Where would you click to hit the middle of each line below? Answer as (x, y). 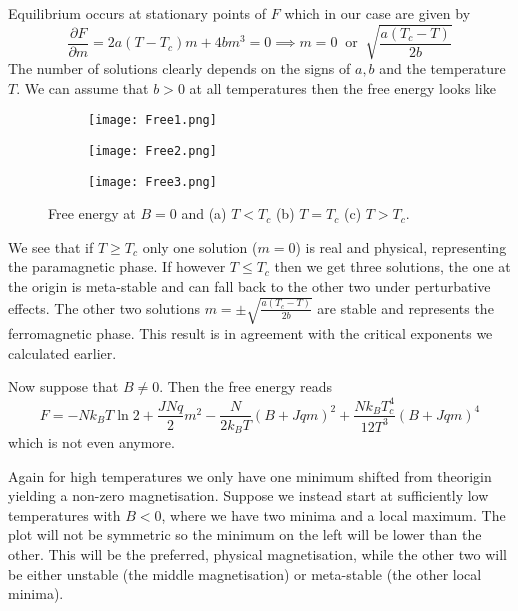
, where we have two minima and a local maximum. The (333, 514)
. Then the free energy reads (246, 386)
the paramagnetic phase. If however (117, 266)
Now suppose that (63, 386)
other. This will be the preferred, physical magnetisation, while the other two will (257, 553)
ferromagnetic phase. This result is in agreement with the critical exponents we (250, 333)
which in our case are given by (377, 13)
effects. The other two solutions (104, 307)
